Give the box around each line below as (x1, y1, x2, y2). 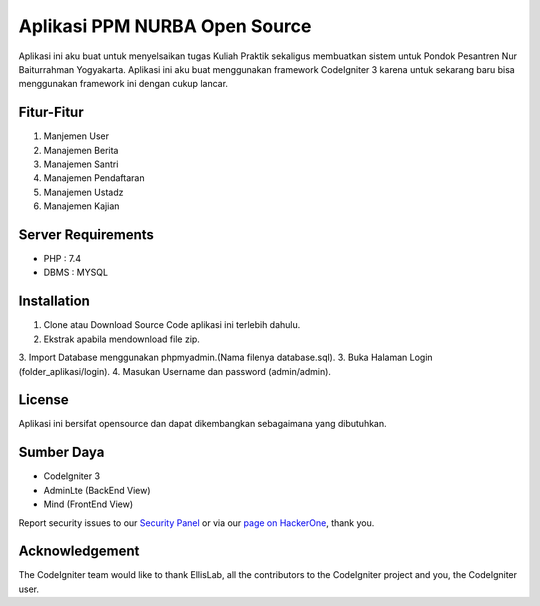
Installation (18, 293, 90, 310)
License (18, 391, 69, 409)
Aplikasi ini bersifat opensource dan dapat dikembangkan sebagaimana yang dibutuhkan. (18, 418, 387, 430)
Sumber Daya (18, 444, 105, 461)
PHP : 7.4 (43, 253, 82, 265)
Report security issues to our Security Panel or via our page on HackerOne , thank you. (18, 516, 375, 529)
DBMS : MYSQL (43, 266, 109, 279)
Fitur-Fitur (18, 104, 84, 121)
